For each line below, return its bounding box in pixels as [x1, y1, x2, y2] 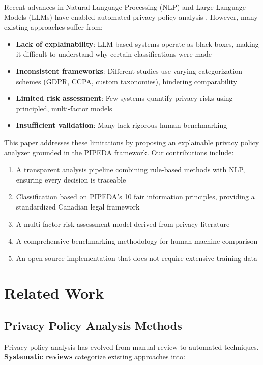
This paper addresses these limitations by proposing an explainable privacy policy [4, 137, 259, 147]
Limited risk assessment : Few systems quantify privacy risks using [16, 93, 233, 103]
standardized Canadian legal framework [16, 201, 140, 212]
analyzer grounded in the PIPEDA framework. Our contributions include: [4, 147, 234, 158]
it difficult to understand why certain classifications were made [16, 48, 212, 59]
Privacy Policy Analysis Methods [4, 318, 182, 333]
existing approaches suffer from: [4, 21, 103, 32]
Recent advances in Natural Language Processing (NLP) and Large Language [4, 2, 246, 12]
